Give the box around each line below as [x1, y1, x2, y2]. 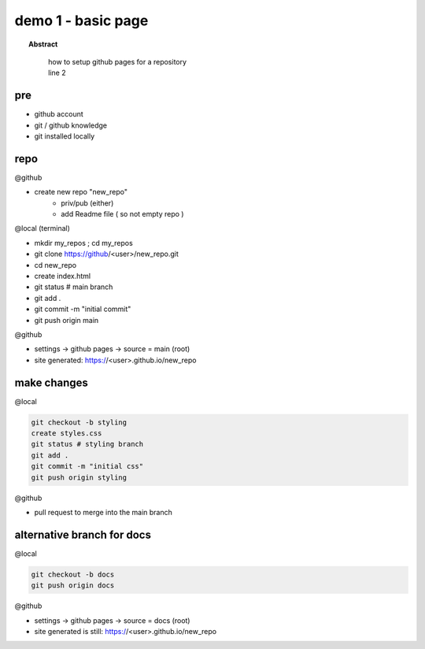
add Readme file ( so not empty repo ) [61, 210, 184, 219]
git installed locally [34, 132, 95, 141]
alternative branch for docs [14, 528, 151, 541]
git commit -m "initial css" [31, 462, 144, 471]
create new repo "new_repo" [34, 187, 128, 197]
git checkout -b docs [31, 569, 115, 579]
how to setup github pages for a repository [48, 57, 187, 66]
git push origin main [34, 315, 99, 324]
